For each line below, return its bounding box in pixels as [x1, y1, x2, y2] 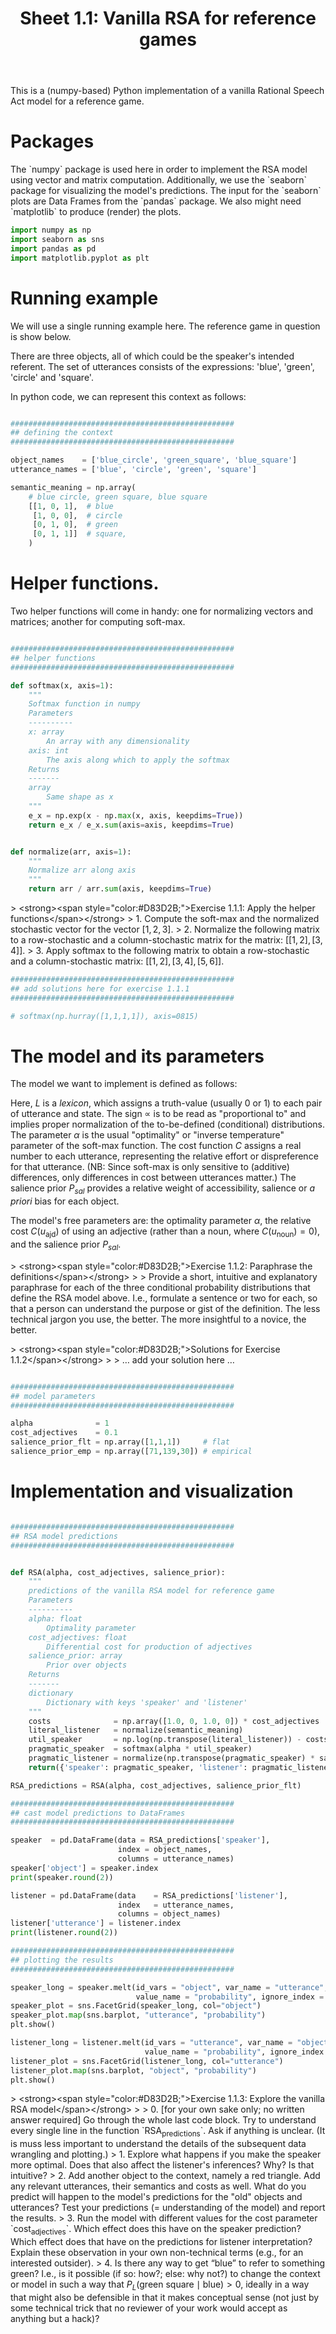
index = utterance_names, [117, 1900, 235, 1910]
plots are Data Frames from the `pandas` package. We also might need [10, 195, 302, 207]
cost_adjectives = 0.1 [10, 1428, 118, 1438]
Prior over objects [46, 1660, 128, 1671]
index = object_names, [117, 1845, 213, 1855]
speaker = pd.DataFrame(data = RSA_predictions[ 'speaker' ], [10, 1835, 271, 1846]
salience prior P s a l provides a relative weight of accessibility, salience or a [10, 1182, 315, 1197]
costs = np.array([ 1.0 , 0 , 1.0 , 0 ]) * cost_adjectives [28, 1716, 320, 1726]
